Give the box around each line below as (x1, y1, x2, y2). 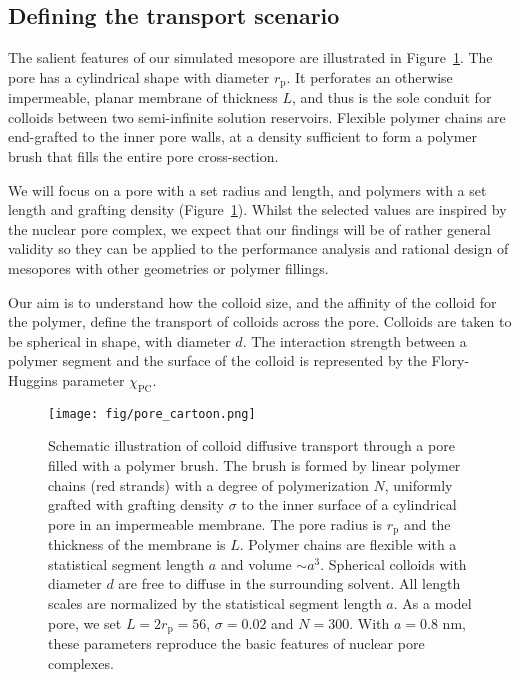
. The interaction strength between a (242, 330, 467, 351)
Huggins (8, 369, 58, 390)
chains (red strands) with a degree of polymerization (48, 474, 369, 495)
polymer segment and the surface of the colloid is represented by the (8, 350, 427, 371)
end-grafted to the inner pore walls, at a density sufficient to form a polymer (8, 126, 478, 147)
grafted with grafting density (48, 494, 224, 515)
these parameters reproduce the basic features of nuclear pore (48, 633, 425, 654)
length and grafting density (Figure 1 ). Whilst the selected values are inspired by (8, 199, 507, 220)
